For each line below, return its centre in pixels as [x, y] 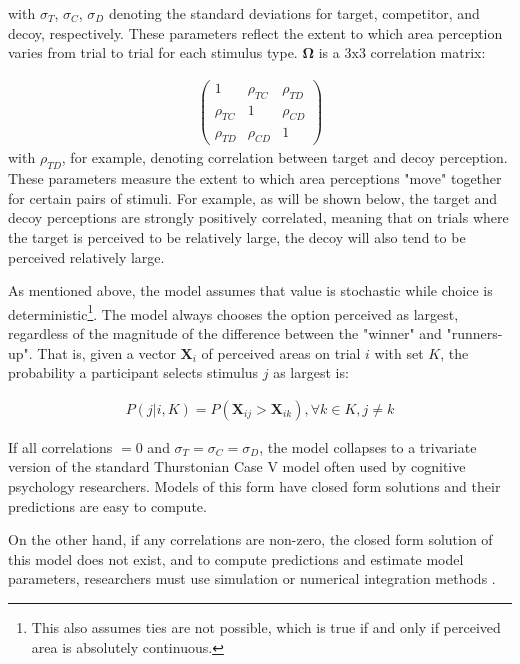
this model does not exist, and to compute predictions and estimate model [236, 558]
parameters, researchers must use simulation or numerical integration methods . [252, 578]
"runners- [474, 332]
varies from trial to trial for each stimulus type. [153, 52]
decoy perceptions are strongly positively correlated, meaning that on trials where [258, 217]
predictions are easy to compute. [107, 505]
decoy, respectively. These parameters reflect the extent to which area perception [255, 32]
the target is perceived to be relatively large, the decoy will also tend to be [237, 236]
